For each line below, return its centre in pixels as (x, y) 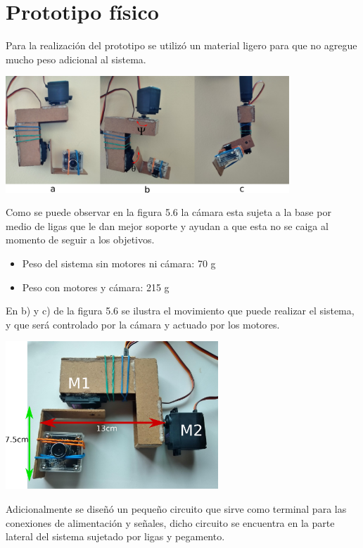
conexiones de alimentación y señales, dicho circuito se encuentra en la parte (170, 522)
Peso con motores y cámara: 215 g (96, 287)
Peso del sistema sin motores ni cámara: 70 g (119, 263)
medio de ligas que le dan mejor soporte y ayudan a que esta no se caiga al (167, 225)
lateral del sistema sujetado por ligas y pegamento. (115, 536)
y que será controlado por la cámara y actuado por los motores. (143, 324)
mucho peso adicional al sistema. (76, 59)
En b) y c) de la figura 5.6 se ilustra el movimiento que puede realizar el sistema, (180, 311)
